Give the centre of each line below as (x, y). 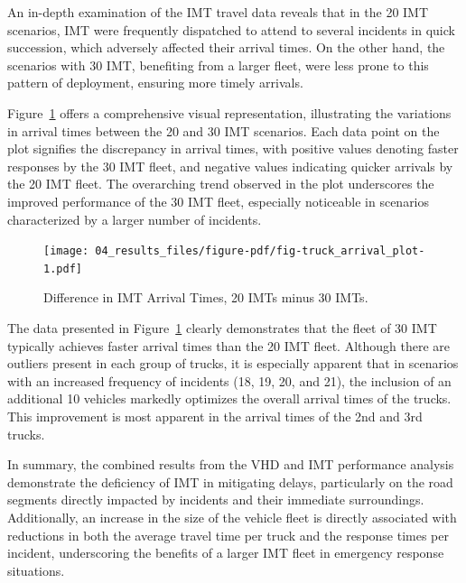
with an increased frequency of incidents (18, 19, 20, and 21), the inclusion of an (229, 380)
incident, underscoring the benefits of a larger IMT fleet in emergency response (226, 553)
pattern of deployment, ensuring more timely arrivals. (155, 83)
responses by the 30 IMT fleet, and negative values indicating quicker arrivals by (230, 166)
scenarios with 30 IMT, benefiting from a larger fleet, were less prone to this (218, 65)
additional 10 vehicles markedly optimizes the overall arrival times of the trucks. (229, 398)
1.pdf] (63, 268)
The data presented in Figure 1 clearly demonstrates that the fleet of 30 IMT (222, 328)
